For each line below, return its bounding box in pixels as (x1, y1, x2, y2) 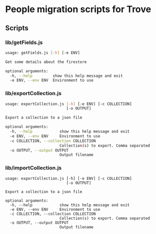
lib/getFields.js (5, 39, 43, 46)
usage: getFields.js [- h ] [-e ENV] (5, 50, 80, 55)
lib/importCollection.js (5, 164, 62, 171)
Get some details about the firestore (5, 59, 87, 64)
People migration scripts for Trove (5, 4, 151, 15)
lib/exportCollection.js (5, 90, 62, 97)
